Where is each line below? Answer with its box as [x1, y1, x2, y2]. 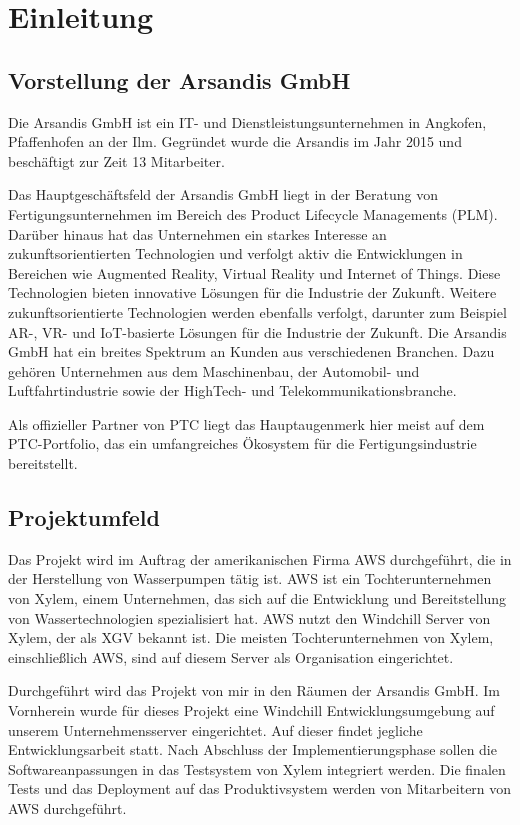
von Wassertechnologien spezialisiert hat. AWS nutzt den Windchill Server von [8, 607, 491, 628]
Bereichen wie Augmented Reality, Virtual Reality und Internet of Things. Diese [8, 262, 501, 283]
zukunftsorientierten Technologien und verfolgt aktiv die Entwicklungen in [8, 243, 463, 264]
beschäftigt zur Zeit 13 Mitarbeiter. [8, 150, 225, 171]
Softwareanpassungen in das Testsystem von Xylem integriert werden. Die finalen [8, 758, 506, 779]
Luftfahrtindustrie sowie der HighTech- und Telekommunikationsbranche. [8, 380, 457, 401]
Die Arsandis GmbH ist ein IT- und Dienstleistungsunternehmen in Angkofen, [8, 111, 487, 132]
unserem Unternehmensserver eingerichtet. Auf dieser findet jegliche [8, 719, 423, 740]
